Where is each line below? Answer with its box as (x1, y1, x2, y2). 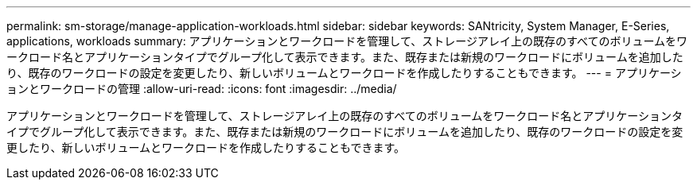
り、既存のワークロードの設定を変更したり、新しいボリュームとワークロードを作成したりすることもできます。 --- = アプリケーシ (6, 66, 682, 79)
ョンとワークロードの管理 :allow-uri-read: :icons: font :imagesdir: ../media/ (6, 82, 397, 95)
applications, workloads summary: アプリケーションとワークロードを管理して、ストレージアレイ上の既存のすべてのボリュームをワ (6, 34, 687, 48)
